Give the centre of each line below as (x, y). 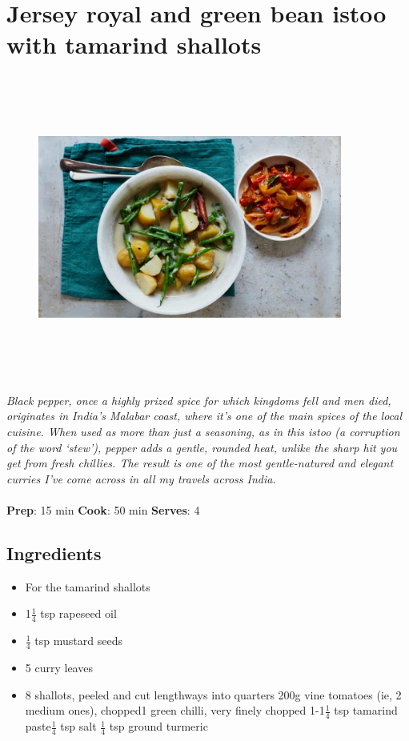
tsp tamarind (366, 710)
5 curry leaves (59, 668)
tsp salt (78, 726)
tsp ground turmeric (158, 726)
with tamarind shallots (134, 44)
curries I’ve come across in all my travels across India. (141, 478)
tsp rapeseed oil (78, 613)
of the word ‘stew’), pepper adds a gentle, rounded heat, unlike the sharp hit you (202, 447)
